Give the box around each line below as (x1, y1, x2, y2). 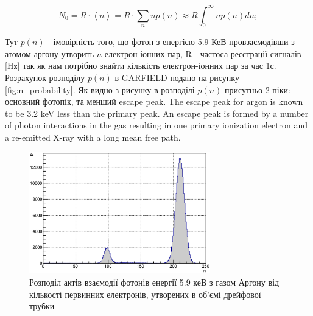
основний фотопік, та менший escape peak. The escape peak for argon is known (5, 95, 303, 108)
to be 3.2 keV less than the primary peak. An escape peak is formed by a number (5, 107, 309, 119)
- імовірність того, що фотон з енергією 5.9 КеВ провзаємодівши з (47, 35, 295, 48)
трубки (29, 300, 55, 312)
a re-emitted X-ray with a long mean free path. (5, 131, 181, 144)
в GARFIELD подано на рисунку (114, 71, 239, 84)
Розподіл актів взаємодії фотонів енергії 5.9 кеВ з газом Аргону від (29, 275, 280, 288)
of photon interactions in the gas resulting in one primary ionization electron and (5, 119, 308, 132)
